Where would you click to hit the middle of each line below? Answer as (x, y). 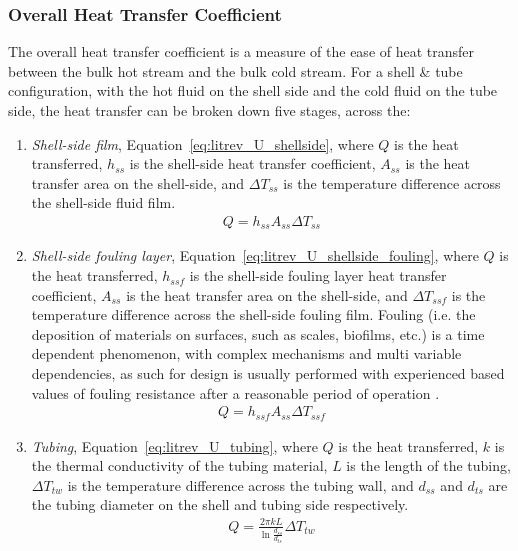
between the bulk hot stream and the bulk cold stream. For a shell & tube (235, 70)
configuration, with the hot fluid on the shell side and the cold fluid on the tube (253, 90)
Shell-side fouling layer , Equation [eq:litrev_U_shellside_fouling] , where (255, 255)
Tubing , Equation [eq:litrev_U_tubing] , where (174, 445)
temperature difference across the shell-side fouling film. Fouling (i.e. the (253, 314)
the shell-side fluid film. (103, 202)
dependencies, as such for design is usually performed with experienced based (268, 373)
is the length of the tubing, (428, 465)
